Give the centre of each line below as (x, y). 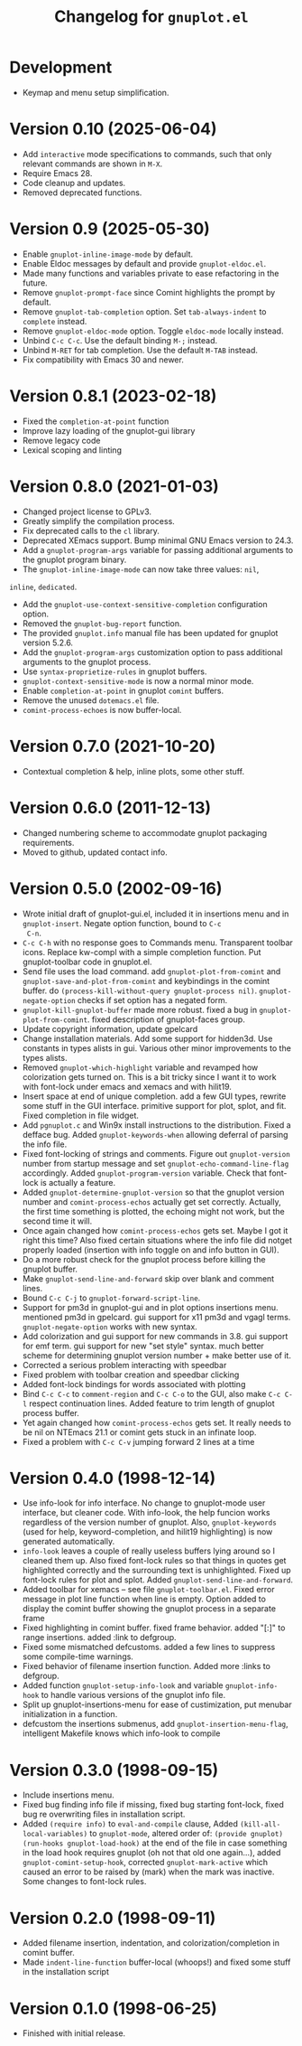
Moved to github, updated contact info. (95, 852)
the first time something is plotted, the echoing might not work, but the (154, 1211)
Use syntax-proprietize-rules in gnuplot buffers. (114, 671)
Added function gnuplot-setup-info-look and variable (123, 1685)
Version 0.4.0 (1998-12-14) (113, 1478)
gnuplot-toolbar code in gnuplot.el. (87, 962)
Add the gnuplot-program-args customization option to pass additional (152, 652)
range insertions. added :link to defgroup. (100, 1638)
